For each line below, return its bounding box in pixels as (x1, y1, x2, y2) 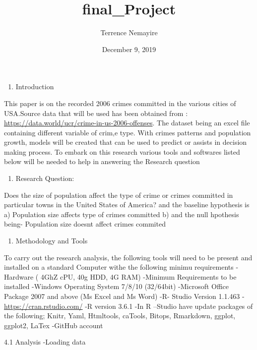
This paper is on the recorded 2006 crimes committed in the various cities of (4, 98, 236, 108)
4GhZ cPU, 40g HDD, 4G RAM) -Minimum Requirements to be (40, 271, 237, 282)
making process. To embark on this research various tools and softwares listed (4, 146, 240, 157)
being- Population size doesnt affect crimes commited (4, 219, 166, 229)
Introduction (15, 81, 54, 92)
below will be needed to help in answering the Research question (4, 156, 200, 167)
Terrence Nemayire (100, 27, 158, 38)
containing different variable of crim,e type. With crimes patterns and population (4, 127, 251, 137)
